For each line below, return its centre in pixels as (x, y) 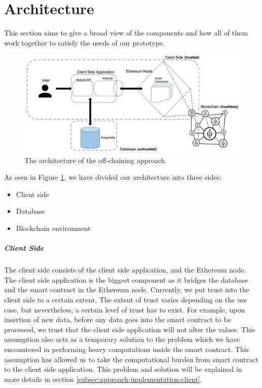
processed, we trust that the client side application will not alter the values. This (130, 329)
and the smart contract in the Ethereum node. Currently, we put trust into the (127, 289)
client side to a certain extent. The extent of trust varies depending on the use (126, 299)
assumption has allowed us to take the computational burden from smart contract (131, 359)
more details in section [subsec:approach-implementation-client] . (103, 379)
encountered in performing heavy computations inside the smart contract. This (127, 349)
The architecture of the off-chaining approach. (96, 160)
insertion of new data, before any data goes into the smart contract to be (118, 319)
